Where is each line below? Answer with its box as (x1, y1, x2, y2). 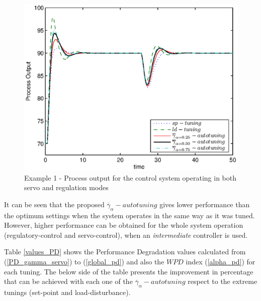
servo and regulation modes (24, 182, 109, 193)
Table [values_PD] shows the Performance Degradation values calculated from (4, 246, 246, 257)
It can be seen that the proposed (4, 199, 105, 209)
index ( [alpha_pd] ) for (186, 256, 255, 267)
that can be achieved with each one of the (4, 276, 133, 286)
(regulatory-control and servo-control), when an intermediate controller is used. (4, 229, 248, 240)
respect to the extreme (188, 276, 257, 286)
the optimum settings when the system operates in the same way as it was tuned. (4, 210, 255, 220)
